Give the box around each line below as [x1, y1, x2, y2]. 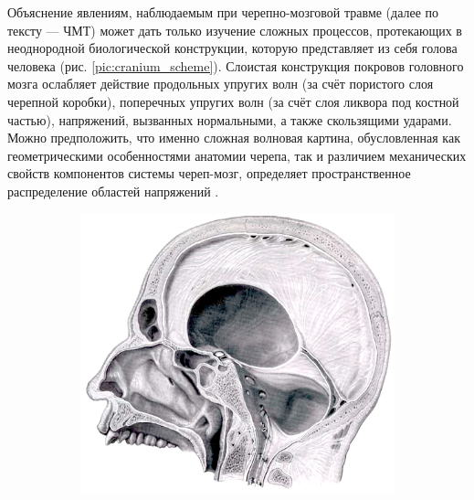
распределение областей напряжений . [7, 181, 219, 200]
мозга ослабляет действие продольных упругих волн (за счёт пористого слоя [7, 74, 434, 93]
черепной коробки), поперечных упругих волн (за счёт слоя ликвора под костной [7, 91, 459, 111]
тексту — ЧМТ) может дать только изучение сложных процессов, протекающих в [7, 20, 462, 39]
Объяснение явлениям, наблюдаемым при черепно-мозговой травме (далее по [7, 3, 439, 21]
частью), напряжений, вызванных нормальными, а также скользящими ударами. [7, 110, 452, 129]
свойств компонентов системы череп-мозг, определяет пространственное [7, 164, 411, 183]
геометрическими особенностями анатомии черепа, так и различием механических [7, 145, 467, 165]
